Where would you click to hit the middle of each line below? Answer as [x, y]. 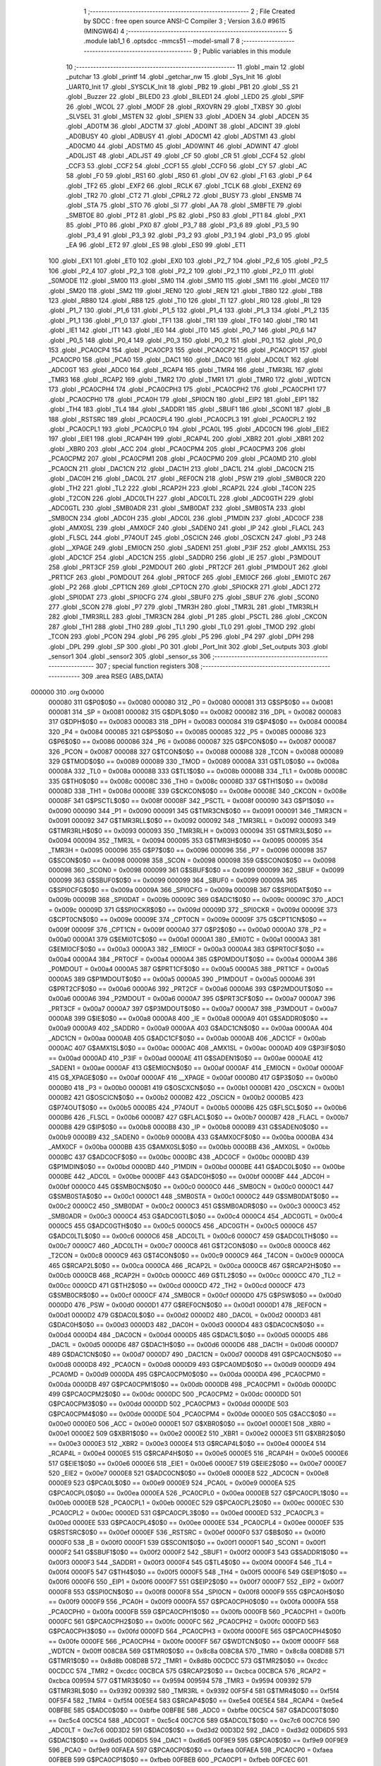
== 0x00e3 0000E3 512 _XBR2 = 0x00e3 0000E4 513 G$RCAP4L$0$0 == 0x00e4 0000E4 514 [187, 1443]
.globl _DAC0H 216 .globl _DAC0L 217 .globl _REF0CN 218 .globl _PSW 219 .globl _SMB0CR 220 [187, 478]
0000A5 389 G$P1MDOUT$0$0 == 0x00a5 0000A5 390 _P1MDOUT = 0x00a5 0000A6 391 [182, 979]
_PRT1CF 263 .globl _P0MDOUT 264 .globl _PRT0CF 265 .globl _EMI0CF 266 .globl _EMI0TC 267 [189, 577]
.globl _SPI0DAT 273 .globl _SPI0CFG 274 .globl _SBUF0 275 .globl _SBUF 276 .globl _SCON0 [183, 597]
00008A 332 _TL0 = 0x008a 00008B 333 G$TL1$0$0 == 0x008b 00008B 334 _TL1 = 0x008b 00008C [198, 771]
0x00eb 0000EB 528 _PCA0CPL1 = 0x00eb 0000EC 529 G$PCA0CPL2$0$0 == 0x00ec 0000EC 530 [196, 1503]
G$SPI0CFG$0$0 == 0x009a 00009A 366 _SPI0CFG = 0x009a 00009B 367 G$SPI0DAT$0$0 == [190, 889]
